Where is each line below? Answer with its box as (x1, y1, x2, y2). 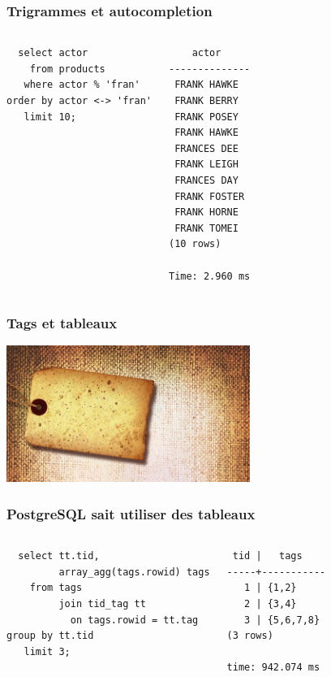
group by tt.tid (6, 630, 94, 642)
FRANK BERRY (174, 95, 239, 106)
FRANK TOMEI (174, 222, 239, 234)
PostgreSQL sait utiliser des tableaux (6, 503, 256, 523)
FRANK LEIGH (174, 158, 239, 171)
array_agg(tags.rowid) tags (58, 566, 210, 578)
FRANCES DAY (174, 174, 239, 186)
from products (29, 63, 105, 75)
